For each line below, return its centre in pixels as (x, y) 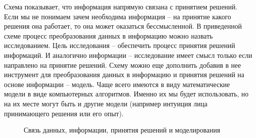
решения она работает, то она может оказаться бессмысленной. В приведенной (123, 26)
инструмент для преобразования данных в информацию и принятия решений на (124, 74)
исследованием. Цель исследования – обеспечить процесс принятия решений (120, 45)
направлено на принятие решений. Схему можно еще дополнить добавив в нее (123, 65)
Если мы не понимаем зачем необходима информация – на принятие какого (118, 16)
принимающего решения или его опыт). (64, 113)
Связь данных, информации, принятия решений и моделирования (122, 130)
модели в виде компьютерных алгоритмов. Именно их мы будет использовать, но (126, 94)
